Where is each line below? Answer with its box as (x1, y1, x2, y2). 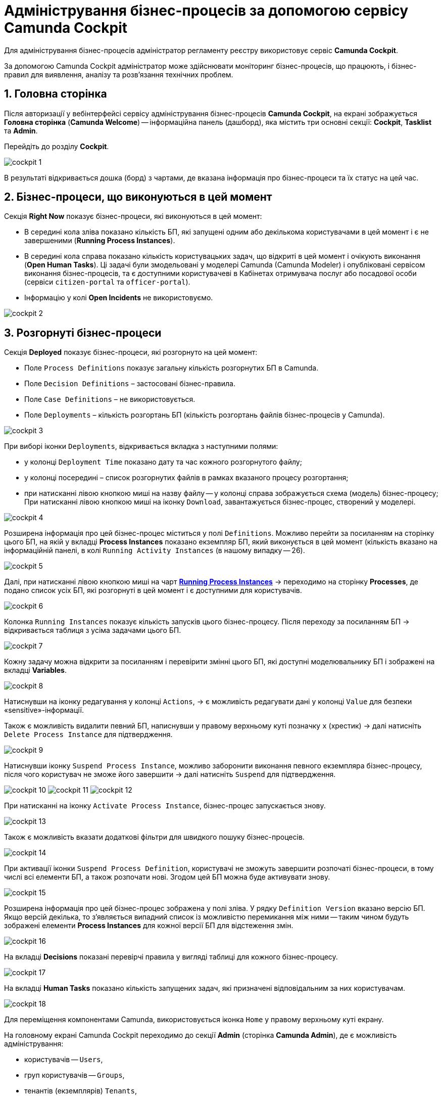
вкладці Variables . (4, 666, 67, 675)
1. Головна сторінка (4, 87, 107, 101)
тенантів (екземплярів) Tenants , (24, 1086, 137, 1095)
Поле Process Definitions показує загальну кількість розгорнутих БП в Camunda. (24, 363, 319, 373)
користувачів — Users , (24, 1055, 103, 1064)
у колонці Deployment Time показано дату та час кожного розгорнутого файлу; (24, 457, 302, 467)
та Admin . (4, 126, 38, 135)
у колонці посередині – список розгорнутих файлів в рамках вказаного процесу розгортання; (24, 473, 349, 482)
